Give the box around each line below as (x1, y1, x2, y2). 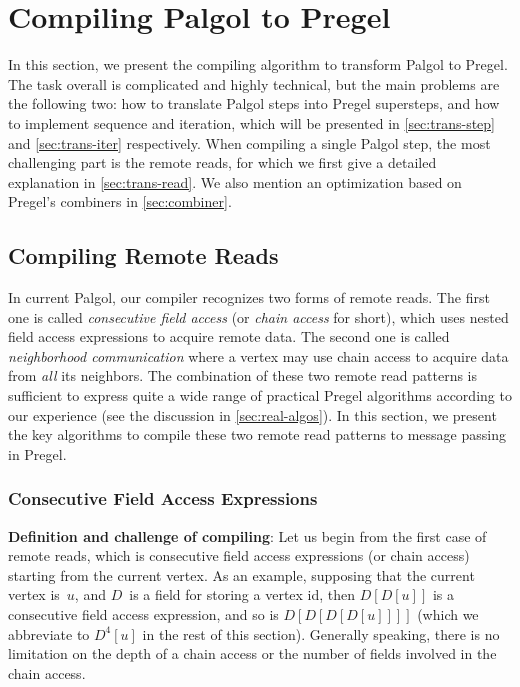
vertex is (8, 584, 60, 605)
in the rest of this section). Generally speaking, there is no (142, 623, 500, 644)
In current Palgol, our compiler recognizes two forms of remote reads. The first (8, 287, 490, 308)
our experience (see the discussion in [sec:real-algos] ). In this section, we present (8, 404, 497, 425)
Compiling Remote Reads (8, 240, 279, 271)
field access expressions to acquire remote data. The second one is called (8, 326, 450, 347)
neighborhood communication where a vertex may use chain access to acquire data (8, 345, 509, 366)
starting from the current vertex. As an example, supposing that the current (8, 564, 475, 585)
